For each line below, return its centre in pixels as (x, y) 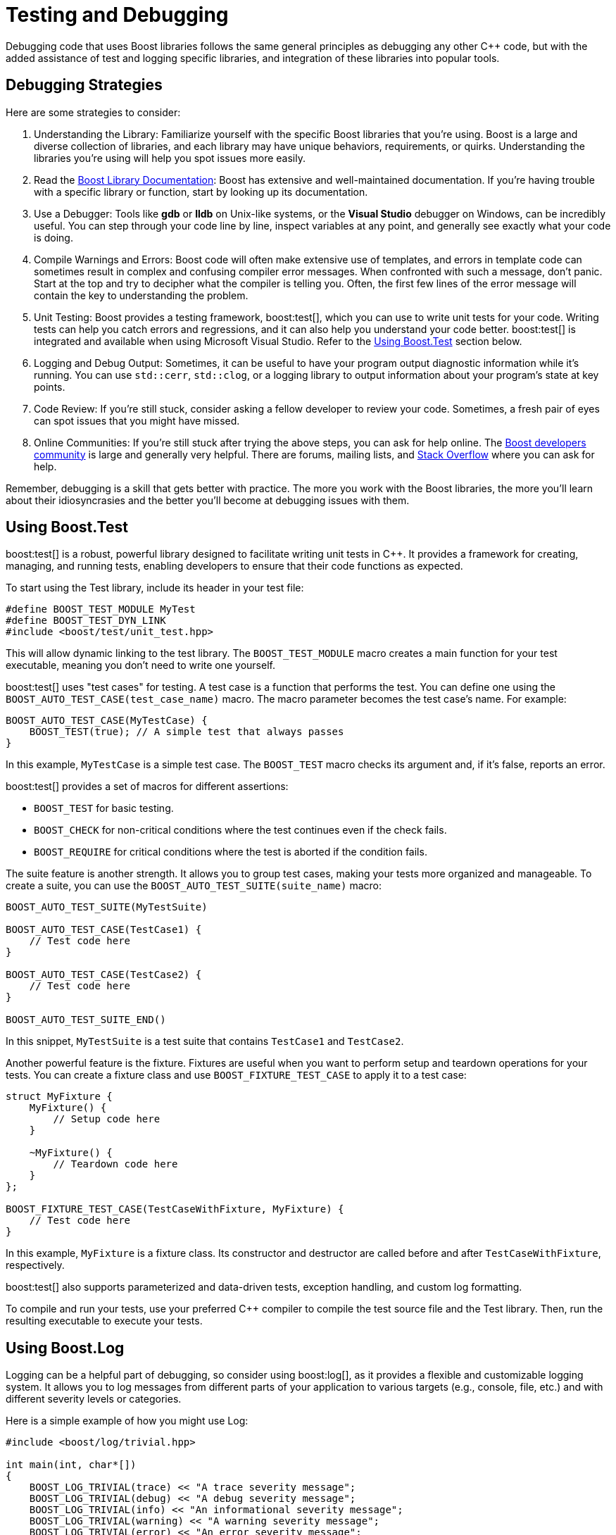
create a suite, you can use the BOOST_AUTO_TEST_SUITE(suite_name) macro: (194, 886)
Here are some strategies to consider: (93, 112)
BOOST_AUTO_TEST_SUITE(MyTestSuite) (107, 907)
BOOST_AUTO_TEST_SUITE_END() (86, 1020)
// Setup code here (107, 1119)
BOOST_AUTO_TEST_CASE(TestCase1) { (104, 930)
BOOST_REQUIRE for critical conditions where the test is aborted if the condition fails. (231, 852)
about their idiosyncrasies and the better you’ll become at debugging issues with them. (208, 500)
